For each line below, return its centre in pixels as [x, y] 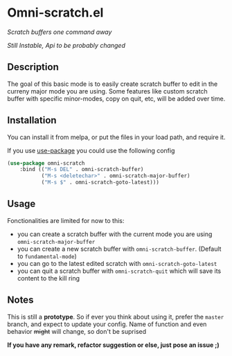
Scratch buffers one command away [60, 32]
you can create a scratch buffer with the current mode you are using [115, 234]
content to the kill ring [48, 278]
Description [33, 67]
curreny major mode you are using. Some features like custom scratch [107, 91]
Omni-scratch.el [55, 13]
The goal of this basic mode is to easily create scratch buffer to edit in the [113, 84]
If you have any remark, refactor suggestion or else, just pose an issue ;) [113, 345]
